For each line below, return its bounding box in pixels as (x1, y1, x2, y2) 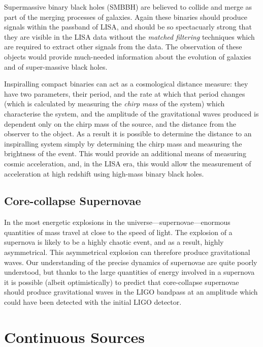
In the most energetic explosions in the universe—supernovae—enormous (4, 217, 231, 227)
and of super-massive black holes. (4, 61, 108, 72)
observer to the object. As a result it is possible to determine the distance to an (4, 128, 252, 139)
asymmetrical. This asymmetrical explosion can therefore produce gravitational (4, 247, 250, 257)
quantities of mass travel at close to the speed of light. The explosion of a (4, 226, 233, 237)
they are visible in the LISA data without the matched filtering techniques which (4, 31, 255, 42)
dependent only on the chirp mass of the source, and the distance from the (4, 118, 236, 129)
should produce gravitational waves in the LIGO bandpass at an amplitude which (4, 286, 258, 297)
